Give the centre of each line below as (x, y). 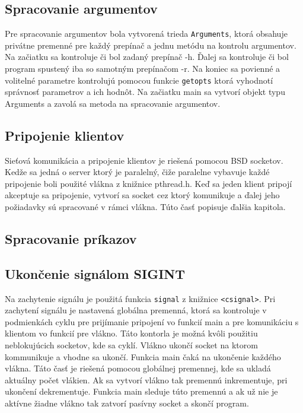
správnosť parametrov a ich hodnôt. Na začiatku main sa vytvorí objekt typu (145, 92)
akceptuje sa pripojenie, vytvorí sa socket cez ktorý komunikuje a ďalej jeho (142, 195)
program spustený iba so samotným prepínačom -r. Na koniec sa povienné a (143, 69)
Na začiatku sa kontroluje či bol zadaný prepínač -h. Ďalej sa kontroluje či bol (147, 57)
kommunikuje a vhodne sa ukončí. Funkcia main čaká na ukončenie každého (143, 356)
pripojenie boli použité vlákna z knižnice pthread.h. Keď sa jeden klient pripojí (149, 183)
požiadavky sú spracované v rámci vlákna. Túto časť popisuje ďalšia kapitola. (145, 207)
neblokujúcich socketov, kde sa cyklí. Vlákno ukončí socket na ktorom (131, 345)
